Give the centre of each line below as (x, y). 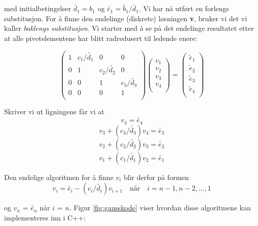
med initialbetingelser (38, 8)
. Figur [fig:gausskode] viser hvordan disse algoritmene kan (160, 208)
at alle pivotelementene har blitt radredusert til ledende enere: (101, 38)
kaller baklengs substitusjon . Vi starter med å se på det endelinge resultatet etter (129, 28)
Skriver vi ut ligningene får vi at (54, 111)
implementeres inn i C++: (45, 217)
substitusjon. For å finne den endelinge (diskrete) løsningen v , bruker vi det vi (126, 18)
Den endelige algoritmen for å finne (59, 177)
